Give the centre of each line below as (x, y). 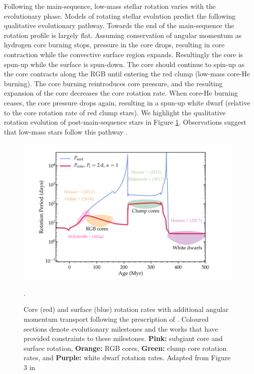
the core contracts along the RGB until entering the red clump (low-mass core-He (127, 74)
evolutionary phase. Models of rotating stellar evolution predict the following (120, 16)
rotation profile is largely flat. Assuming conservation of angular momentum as (123, 35)
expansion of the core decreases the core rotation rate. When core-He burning (121, 93)
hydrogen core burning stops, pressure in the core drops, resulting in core (114, 45)
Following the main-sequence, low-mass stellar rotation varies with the (110, 6)
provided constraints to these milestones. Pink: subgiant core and (123, 338)
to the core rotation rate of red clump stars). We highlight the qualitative (115, 112)
